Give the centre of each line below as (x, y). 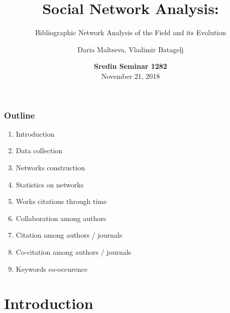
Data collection (39, 150)
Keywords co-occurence (51, 269)
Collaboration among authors (61, 218)
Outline (20, 115)
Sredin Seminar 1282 (131, 66)
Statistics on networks (50, 184)
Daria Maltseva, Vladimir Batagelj (131, 49)
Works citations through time (61, 201)
